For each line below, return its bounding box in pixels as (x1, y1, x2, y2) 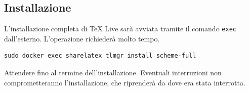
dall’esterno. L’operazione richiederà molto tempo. (4, 33, 160, 43)
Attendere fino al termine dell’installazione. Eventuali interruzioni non (4, 67, 222, 78)
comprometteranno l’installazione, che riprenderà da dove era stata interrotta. (4, 77, 245, 87)
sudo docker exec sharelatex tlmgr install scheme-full (4, 52, 196, 60)
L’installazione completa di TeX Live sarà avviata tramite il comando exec (4, 23, 236, 34)
